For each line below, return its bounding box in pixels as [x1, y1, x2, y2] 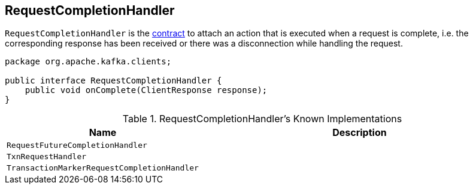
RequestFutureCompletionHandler [7, 141, 147, 150]
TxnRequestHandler [7, 152, 87, 162]
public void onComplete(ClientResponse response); [25, 85, 268, 95]
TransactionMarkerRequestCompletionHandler [7, 163, 199, 173]
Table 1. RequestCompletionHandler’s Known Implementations [122, 113, 402, 125]
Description [332, 126, 387, 139]
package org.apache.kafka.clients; [5, 57, 172, 67]
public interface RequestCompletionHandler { [5, 76, 222, 86]
